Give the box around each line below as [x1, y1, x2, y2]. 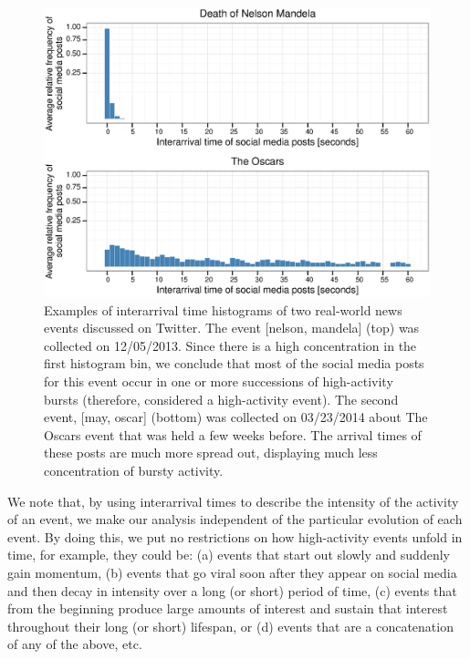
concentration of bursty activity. [44, 460, 224, 479]
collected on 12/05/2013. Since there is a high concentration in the [44, 335, 417, 355]
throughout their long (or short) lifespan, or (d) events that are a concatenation [7, 616, 454, 635]
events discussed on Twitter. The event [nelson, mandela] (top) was [44, 318, 420, 337]
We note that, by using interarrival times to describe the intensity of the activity [7, 491, 459, 510]
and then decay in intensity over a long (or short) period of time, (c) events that [7, 581, 457, 600]
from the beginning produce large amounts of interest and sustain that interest [7, 599, 448, 618]
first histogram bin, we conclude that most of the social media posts [44, 354, 424, 373]
